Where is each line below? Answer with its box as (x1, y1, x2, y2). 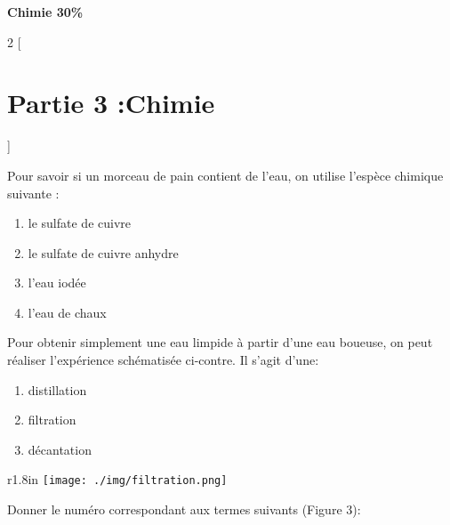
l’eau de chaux (28, 303, 107, 321)
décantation (28, 440, 92, 458)
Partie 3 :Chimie (7, 85, 215, 121)
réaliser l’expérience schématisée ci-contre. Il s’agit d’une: (7, 351, 319, 369)
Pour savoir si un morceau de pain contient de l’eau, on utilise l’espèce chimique (7, 166, 444, 184)
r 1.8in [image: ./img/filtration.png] (7, 470, 228, 489)
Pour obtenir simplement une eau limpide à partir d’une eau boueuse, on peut (7, 333, 433, 351)
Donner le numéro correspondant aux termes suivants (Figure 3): (7, 500, 361, 519)
